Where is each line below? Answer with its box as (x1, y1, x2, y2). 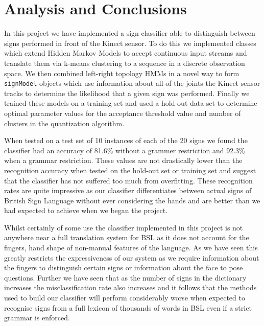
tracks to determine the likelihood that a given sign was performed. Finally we (4, 87, 250, 98)
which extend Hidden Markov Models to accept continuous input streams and (4, 48, 247, 58)
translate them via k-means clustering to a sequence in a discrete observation (4, 57, 245, 68)
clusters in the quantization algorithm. (4, 118, 125, 128)
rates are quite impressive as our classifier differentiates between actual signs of (4, 185, 252, 196)
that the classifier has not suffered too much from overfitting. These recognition (4, 175, 253, 185)
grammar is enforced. (4, 312, 70, 323)
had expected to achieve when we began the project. (4, 205, 168, 216)
